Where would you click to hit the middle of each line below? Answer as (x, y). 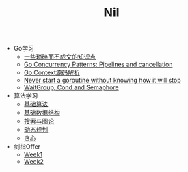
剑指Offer (27, 147)
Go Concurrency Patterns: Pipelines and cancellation (98, 64)
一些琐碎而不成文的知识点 (60, 57)
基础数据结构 (42, 113)
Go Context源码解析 (52, 72)
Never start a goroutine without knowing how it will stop (102, 81)
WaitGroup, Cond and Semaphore (71, 87)
